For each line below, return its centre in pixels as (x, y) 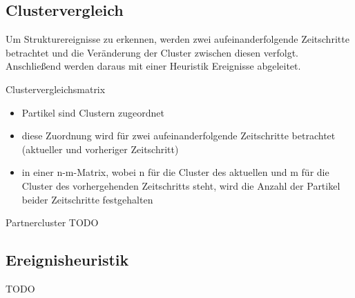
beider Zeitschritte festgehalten (87, 199)
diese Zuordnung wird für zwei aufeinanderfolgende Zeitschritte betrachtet (179, 136)
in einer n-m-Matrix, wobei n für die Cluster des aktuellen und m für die (175, 172)
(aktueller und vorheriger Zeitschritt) (100, 149)
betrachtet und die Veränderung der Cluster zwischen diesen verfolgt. (152, 52)
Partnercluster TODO (52, 222)
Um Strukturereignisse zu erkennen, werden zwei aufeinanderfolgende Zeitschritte (177, 39)
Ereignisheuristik (67, 260)
